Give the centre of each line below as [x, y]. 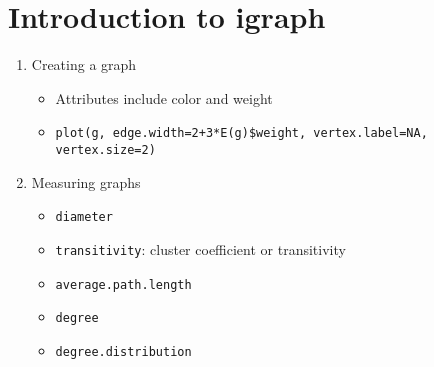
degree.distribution [123, 351]
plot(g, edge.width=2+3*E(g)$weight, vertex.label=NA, [241, 133]
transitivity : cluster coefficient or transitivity [200, 248]
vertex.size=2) [105, 149]
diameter [84, 217]
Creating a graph [84, 64]
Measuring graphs [86, 181]
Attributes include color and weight [164, 97]
